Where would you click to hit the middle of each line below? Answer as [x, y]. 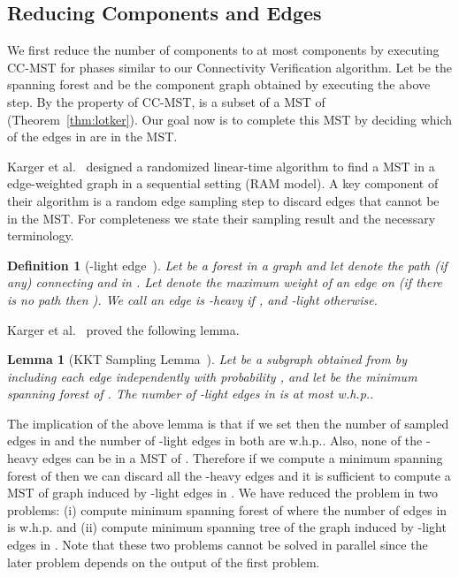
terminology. [41, 235]
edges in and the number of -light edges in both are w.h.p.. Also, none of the [215, 440]
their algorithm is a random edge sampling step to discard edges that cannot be [223, 200]
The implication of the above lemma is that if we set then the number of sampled [228, 423]
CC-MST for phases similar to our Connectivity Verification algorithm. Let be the [230, 67]
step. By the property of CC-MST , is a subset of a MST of [166, 101]
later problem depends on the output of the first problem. [164, 562]
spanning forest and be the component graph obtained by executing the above [219, 84]
